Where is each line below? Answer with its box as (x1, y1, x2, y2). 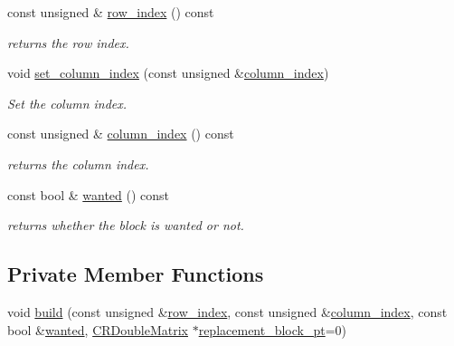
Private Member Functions (7, 260, 264, 288)
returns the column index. (7, 154, 149, 173)
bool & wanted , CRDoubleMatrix (7, 320, 188, 339)
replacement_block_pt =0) (198, 320, 347, 339)
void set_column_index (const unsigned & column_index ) (7, 63, 329, 82)
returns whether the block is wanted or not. (7, 216, 244, 235)
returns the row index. (7, 33, 129, 52)
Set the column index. (7, 93, 128, 112)
